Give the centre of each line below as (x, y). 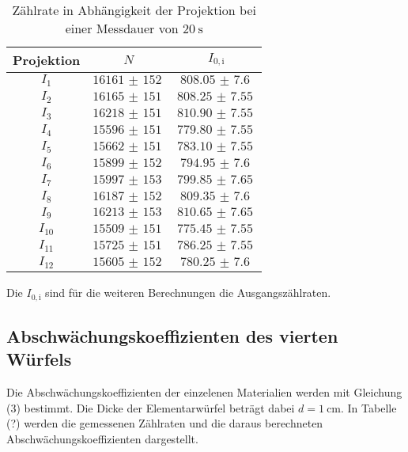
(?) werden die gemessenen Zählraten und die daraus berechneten (165, 423)
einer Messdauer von (122, 28)
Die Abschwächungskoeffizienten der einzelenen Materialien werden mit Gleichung (204, 392)
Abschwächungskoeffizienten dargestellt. (102, 439)
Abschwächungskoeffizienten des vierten (172, 336)
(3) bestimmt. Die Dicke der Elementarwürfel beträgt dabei (151, 407)
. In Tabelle (369, 407)
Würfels (39, 359)
